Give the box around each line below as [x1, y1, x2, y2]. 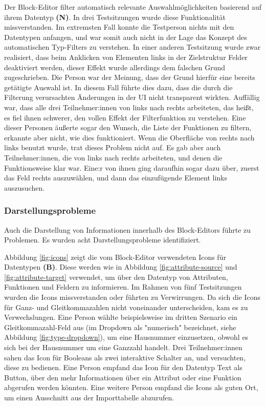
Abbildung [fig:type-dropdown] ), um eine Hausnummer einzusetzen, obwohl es [4, 332, 249, 342]
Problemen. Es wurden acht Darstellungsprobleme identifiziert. [4, 234, 201, 245]
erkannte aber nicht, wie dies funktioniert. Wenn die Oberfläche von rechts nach [4, 132, 255, 143]
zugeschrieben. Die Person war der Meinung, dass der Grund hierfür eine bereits [4, 72, 255, 83]
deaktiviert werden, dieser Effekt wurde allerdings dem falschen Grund [4, 62, 226, 72]
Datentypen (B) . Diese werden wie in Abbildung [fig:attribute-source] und [4, 261, 237, 272]
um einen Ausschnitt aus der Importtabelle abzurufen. [4, 392, 174, 402]
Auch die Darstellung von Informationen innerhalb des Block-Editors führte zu [4, 224, 251, 235]
